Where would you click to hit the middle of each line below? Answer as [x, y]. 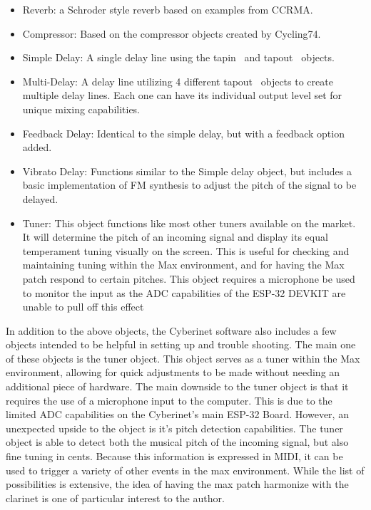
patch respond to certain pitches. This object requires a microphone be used [189, 278]
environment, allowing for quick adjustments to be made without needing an [173, 372]
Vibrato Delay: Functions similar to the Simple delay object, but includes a [187, 171]
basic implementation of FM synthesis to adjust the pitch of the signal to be [189, 185]
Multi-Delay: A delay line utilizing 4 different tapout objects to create [178, 81]
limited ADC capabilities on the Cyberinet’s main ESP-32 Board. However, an [177, 414]
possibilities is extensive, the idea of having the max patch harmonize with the [177, 484]
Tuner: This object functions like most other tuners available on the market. [189, 223]
